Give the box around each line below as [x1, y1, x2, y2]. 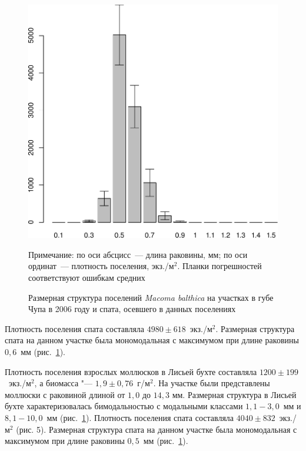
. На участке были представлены [153, 377, 270, 389]
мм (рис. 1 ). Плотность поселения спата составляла [46, 411, 234, 423]
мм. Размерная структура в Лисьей [172, 388, 297, 400]
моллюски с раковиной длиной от [5, 388, 125, 400]
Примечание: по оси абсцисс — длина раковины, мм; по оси [28, 248, 248, 260]
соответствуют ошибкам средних [28, 271, 145, 284]
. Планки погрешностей [177, 260, 262, 272]
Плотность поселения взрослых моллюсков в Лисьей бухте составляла [5, 365, 257, 377]
